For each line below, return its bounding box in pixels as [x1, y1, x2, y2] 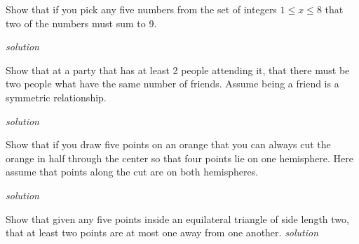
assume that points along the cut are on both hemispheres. [6, 164, 259, 179]
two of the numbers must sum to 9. [6, 15, 157, 30]
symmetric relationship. [6, 89, 107, 104]
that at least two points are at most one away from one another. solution [6, 225, 319, 240]
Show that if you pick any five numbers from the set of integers [6, 2, 277, 16]
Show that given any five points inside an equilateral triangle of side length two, [6, 211, 349, 226]
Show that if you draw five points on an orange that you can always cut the [6, 137, 331, 152]
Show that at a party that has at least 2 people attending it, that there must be [6, 62, 350, 77]
